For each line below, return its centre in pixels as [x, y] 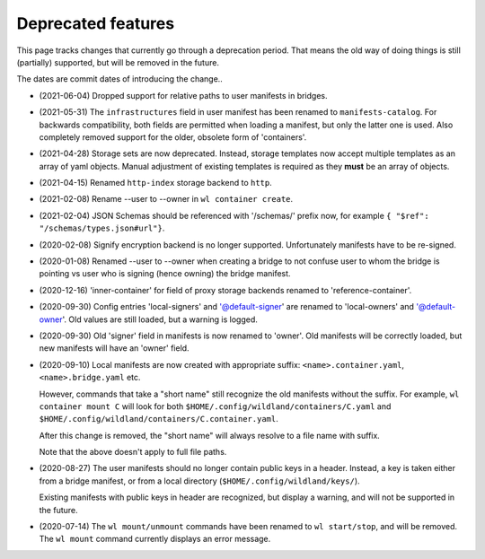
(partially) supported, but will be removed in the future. [118, 62]
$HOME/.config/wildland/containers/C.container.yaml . [159, 419]
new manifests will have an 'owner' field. [114, 348]
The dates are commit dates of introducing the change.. [120, 79]
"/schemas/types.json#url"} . [102, 228]
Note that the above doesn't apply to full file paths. [133, 452]
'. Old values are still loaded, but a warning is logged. [160, 319]
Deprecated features [96, 23]
